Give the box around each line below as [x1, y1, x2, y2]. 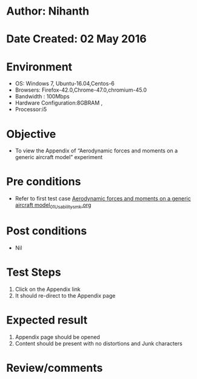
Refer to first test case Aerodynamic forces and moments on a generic [15, 195, 191, 202]
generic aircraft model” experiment [15, 154, 103, 161]
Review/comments [6, 361, 103, 375]
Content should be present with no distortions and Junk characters [15, 340, 183, 347]
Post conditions [6, 224, 87, 238]
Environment [6, 60, 73, 73]
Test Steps [6, 265, 62, 279]
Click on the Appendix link [15, 285, 81, 293]
